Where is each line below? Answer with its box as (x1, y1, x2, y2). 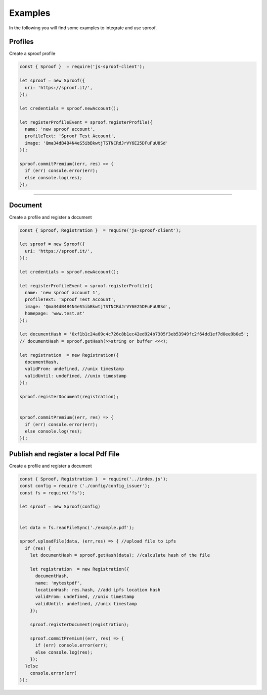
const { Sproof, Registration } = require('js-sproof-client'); (19, 227, 181, 233)
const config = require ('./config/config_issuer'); (19, 483, 150, 489)
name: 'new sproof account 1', (25, 290, 101, 296)
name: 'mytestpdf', (35, 580, 83, 586)
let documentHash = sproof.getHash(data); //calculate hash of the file (30, 552, 210, 558)
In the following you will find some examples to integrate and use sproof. (9, 25, 157, 31)
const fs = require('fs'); (19, 490, 85, 495)
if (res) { (25, 545, 51, 551)
